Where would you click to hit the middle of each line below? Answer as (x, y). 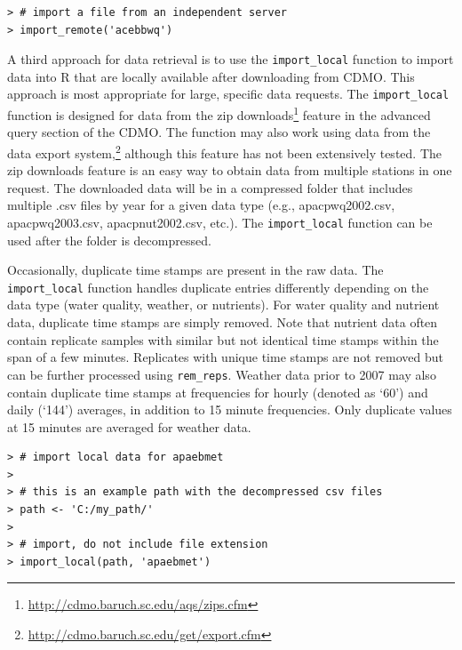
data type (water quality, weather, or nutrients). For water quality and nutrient (223, 305)
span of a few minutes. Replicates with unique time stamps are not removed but (226, 357)
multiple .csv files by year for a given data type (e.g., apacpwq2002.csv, (201, 205)
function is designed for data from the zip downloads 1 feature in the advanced (219, 113)
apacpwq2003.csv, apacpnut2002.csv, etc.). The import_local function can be (220, 222)
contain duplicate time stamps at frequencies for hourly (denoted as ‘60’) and (218, 392)
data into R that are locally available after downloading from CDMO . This (211, 76)
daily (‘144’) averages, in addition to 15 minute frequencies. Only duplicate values (230, 409)
